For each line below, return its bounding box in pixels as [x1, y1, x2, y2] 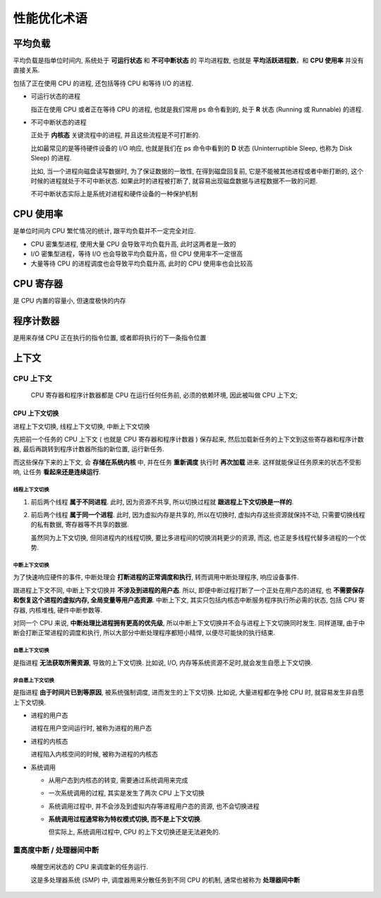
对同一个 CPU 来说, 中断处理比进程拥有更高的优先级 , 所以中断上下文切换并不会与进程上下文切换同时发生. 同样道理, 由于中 [13, 619, 365, 627]
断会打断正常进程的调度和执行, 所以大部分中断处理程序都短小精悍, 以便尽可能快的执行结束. [13, 629, 275, 637]
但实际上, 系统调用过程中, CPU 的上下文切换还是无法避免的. [48, 827, 221, 837]
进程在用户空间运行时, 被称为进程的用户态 [30, 724, 152, 733]
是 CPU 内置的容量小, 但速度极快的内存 [13, 297, 126, 305]
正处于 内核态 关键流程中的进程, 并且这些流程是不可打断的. [30, 131, 200, 139]
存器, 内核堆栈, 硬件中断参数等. [13, 605, 102, 614]
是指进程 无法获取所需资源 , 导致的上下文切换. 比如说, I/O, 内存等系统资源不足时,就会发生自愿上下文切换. [13, 658, 313, 667]
